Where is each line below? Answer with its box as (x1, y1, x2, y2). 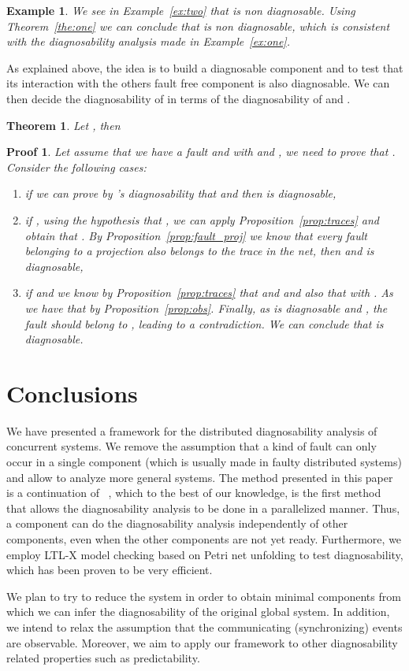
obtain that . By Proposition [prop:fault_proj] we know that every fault (24, 227, 367, 243)
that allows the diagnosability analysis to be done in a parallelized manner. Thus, (6, 499, 400, 516)
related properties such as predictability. (6, 650, 200, 666)
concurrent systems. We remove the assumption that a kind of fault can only (6, 438, 377, 454)
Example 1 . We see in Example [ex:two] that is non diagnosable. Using (6, 2, 355, 18)
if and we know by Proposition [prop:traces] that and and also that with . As (24, 284, 393, 301)
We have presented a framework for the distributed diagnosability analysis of (6, 422, 377, 439)
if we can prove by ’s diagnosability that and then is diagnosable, (24, 185, 336, 202)
